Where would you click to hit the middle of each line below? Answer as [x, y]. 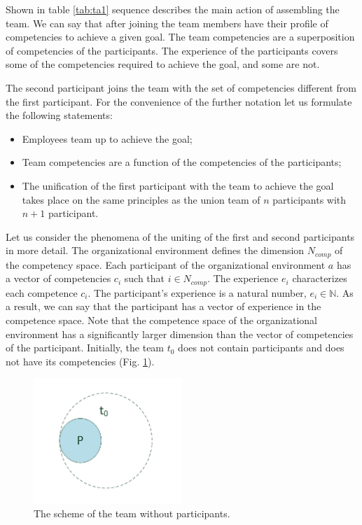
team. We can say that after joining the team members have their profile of [167, 23]
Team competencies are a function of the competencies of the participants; [182, 162]
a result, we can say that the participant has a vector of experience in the [163, 306]
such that [145, 278]
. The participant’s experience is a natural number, [197, 292]
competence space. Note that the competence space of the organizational [162, 320]
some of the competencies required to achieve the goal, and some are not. [163, 64]
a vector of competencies [58, 278]
